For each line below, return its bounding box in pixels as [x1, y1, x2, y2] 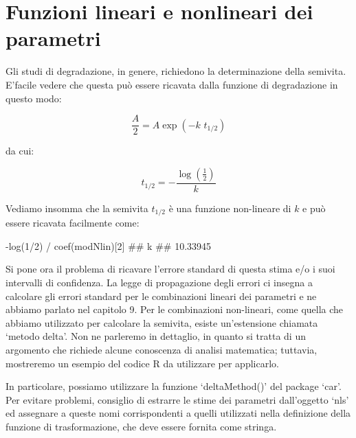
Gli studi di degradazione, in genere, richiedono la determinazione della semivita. [5, 64, 346, 78]
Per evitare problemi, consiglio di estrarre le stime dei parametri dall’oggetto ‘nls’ [5, 392, 349, 406]
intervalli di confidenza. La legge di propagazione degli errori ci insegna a [5, 275, 313, 290]
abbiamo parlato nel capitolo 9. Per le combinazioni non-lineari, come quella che [5, 302, 344, 316]
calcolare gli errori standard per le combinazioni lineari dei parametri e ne [5, 288, 317, 303]
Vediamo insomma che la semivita [5, 200, 148, 215]
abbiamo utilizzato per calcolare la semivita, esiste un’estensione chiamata [5, 315, 318, 330]
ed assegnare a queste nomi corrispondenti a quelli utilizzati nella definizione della [5, 406, 351, 420]
